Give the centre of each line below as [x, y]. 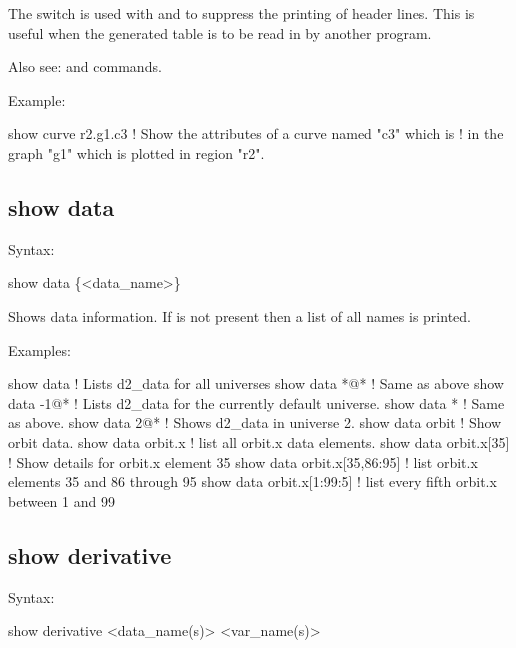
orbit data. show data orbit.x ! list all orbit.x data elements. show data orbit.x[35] [259, 441]
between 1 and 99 [61, 500]
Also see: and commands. [85, 66]
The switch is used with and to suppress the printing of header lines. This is [241, 13]
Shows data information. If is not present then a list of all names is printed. [239, 315]
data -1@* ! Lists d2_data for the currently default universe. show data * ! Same [256, 402]
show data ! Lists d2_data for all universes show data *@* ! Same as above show [256, 383]
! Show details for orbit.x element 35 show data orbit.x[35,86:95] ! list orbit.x [243, 461]
